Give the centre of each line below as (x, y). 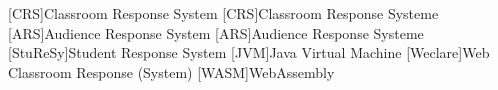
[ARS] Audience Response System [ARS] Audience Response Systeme (216, 32)
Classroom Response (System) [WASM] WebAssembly (171, 71)
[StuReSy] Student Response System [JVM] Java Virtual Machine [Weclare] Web (249, 52)
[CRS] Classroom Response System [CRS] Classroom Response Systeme (223, 13)
